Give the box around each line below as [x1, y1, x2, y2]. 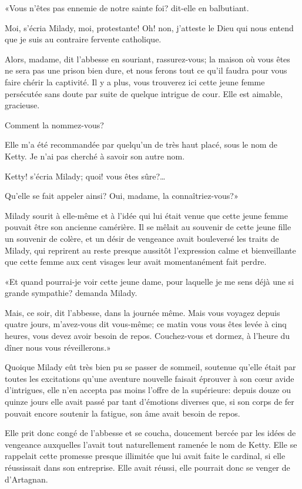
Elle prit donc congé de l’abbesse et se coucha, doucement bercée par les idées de [5, 427, 296, 439]
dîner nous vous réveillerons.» [5, 341, 111, 353]
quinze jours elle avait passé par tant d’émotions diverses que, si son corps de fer [5, 395, 294, 408]
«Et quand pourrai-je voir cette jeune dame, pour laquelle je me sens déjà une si [5, 275, 294, 287]
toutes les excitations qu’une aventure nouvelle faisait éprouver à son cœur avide [5, 372, 294, 384]
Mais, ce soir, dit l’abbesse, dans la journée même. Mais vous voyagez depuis [5, 306, 280, 318]
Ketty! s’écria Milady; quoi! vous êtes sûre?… [5, 169, 166, 182]
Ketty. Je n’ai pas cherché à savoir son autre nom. [5, 149, 185, 162]
